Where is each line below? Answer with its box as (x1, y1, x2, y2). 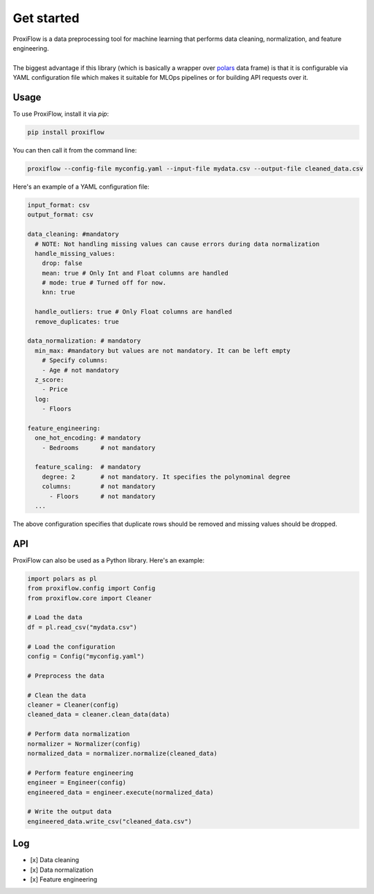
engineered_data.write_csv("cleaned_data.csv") (27, 817, 192, 825)
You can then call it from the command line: (12, 146, 137, 154)
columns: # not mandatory (42, 483, 156, 490)
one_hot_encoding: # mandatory (35, 434, 141, 442)
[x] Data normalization (30, 866, 93, 874)
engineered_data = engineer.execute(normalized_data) (27, 788, 214, 796)
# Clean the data (27, 691, 87, 699)
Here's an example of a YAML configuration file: (12, 182, 150, 191)
